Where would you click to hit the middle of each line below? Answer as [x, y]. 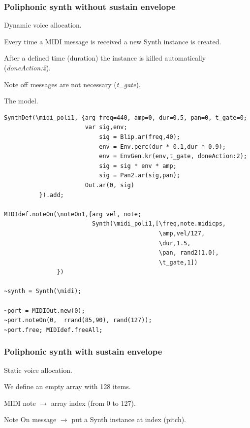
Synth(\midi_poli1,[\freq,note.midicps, [159, 224]
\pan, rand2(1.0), [189, 253]
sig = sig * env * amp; [138, 166]
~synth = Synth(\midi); [43, 291]
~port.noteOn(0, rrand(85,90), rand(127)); [78, 320]
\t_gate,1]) [178, 262]
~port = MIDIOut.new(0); [45, 311]
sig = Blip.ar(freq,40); [140, 137]
